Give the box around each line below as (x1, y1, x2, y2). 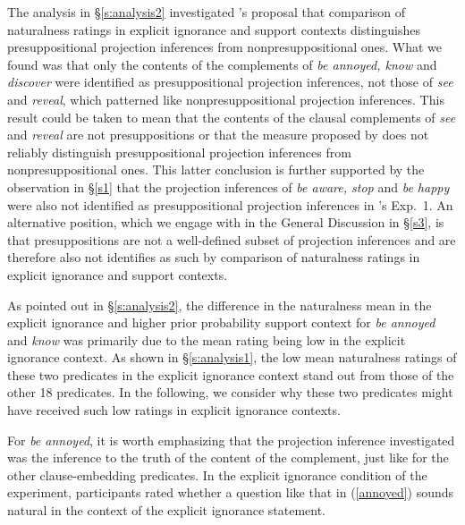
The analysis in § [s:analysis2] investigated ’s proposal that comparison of (7, 3, 406, 21)
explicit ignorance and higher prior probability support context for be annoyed (7, 313, 435, 332)
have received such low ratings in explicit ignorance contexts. (7, 401, 341, 419)
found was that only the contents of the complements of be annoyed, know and (7, 55, 437, 73)
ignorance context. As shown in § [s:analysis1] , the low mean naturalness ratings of (7, 348, 457, 367)
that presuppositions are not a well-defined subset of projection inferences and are (7, 230, 456, 249)
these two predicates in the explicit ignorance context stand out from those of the (7, 365, 454, 384)
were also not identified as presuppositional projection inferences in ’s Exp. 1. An (7, 195, 453, 214)
